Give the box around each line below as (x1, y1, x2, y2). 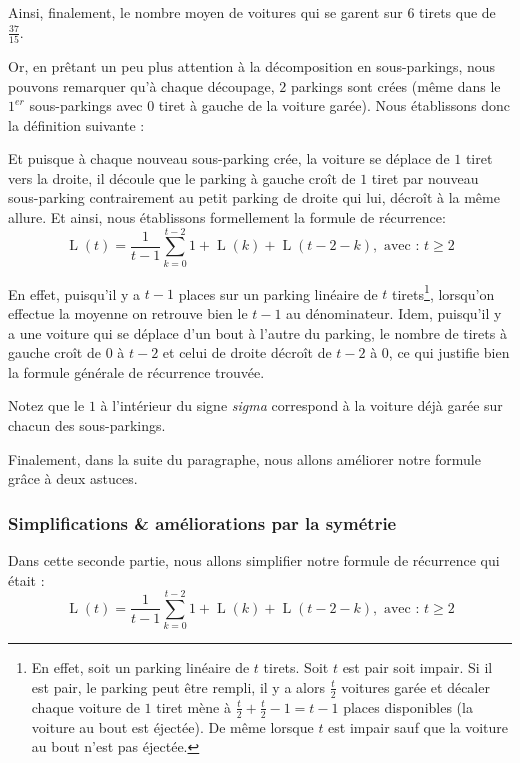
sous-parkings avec (29, 95, 143, 116)
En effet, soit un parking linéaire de (31, 657, 250, 678)
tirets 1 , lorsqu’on (392, 280, 495, 304)
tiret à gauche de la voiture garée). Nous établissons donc (158, 95, 510, 116)
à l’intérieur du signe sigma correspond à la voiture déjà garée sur (100, 395, 503, 416)
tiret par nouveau (371, 167, 479, 188)
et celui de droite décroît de (162, 342, 332, 363)
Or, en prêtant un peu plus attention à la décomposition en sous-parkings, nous (8, 55, 496, 76)
